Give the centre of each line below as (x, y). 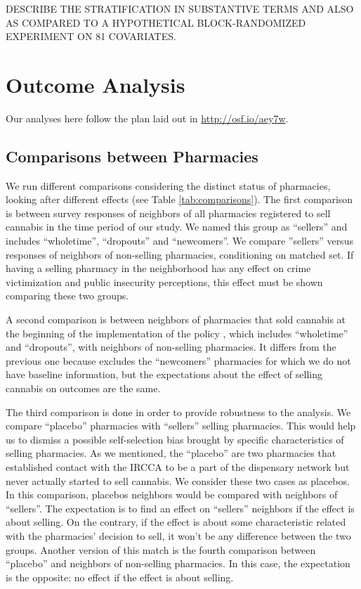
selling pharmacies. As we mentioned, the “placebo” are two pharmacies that (171, 453)
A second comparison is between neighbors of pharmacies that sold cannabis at (176, 319)
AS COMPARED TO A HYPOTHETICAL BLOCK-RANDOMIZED (156, 22)
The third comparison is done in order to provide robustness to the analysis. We (178, 412)
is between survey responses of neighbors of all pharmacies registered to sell (168, 213)
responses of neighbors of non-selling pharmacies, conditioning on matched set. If (180, 254)
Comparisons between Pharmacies (132, 156)
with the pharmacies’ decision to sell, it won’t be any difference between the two (178, 535)
